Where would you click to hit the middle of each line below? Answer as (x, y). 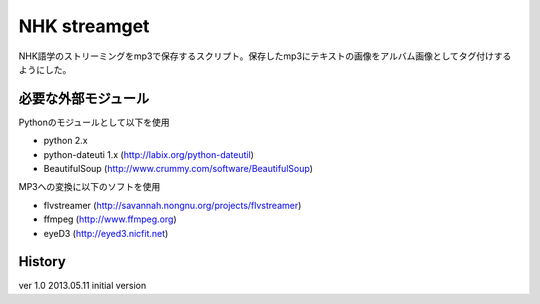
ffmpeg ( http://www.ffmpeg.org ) (110, 219)
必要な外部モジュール (84, 98)
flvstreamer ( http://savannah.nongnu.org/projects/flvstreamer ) (172, 205)
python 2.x (66, 141)
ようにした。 (45, 69)
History (42, 261)
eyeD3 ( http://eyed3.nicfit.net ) (106, 233)
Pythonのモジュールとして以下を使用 (94, 122)
